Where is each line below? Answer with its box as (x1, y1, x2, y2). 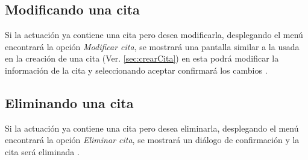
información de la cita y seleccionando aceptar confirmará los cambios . (5, 63, 268, 76)
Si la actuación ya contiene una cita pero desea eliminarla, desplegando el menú (5, 121, 299, 134)
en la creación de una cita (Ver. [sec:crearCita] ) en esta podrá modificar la (5, 52, 279, 65)
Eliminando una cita (5, 93, 134, 112)
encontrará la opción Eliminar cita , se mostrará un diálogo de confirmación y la (5, 133, 300, 146)
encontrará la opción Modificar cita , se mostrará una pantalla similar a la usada (5, 40, 300, 53)
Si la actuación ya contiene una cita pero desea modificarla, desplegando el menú (5, 28, 303, 41)
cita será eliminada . (5, 145, 80, 158)
